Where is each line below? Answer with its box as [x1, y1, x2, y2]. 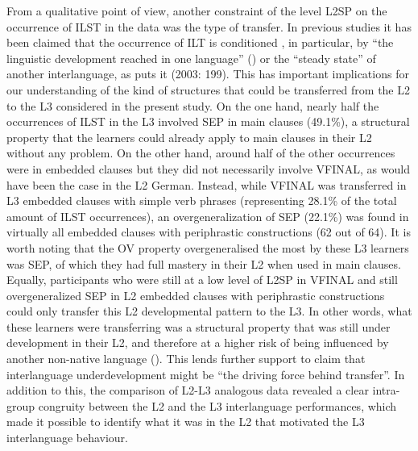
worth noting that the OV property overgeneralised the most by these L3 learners [6, 239, 409, 256]
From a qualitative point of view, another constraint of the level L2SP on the [6, 2, 387, 19]
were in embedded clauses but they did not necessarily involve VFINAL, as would [6, 160, 410, 177]
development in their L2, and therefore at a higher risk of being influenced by [6, 334, 389, 351]
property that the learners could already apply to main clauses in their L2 [6, 128, 372, 145]
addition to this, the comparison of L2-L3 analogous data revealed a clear [6, 382, 369, 399]
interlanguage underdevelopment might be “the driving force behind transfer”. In [6, 365, 405, 382]
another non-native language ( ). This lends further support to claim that [6, 350, 366, 367]
